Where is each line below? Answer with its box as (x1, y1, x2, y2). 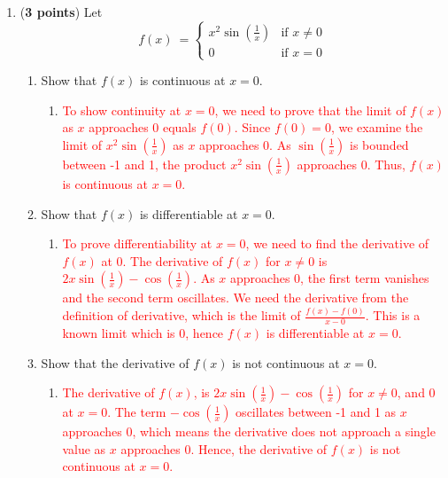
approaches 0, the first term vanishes (230, 269, 429, 287)
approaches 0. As (199, 135, 291, 153)
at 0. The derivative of (101, 251, 223, 270)
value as (62, 439, 106, 458)
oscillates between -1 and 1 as (236, 403, 397, 421)
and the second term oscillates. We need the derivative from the (62, 288, 409, 307)
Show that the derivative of (41, 353, 189, 372)
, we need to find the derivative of (245, 234, 429, 253)
